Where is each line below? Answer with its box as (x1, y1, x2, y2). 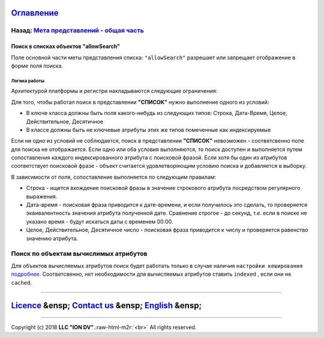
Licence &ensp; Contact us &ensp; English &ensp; (11, 300, 202, 311)
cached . (11, 279, 32, 286)
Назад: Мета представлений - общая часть (11, 26, 144, 35)
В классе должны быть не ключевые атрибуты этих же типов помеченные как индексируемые (26, 126, 271, 133)
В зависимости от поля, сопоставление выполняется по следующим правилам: (11, 173, 217, 180)
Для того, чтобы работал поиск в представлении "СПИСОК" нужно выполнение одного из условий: (11, 98, 269, 105)
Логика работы (11, 78, 45, 84)
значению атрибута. (26, 234, 78, 242)
